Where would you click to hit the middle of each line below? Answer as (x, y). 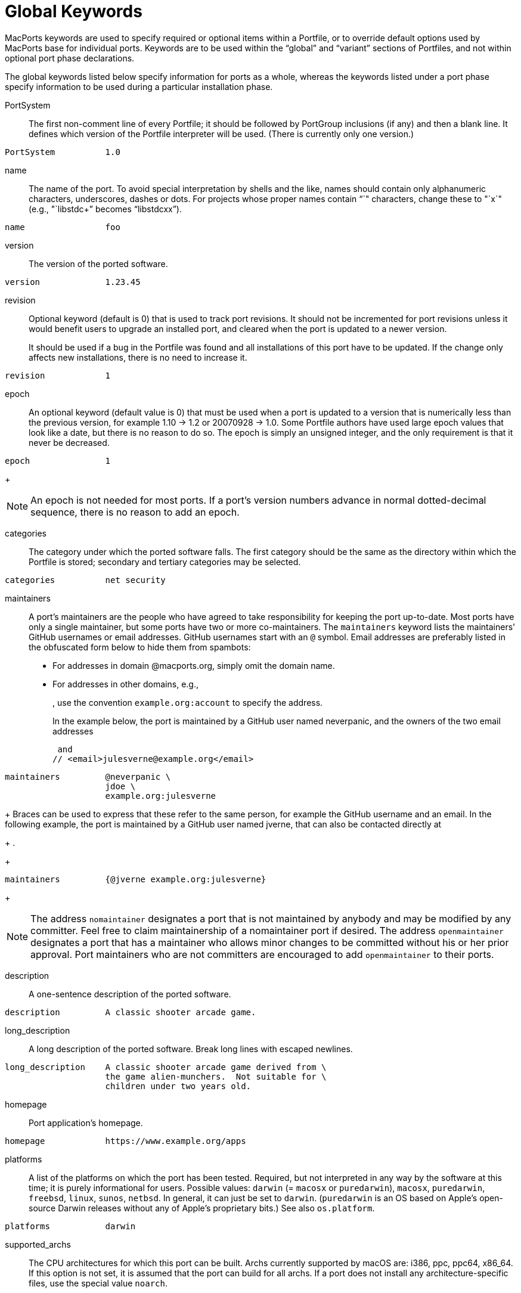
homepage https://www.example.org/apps (125, 1141)
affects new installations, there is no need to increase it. (138, 357)
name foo (63, 227)
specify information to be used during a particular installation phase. (139, 86)
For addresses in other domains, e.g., (125, 684)
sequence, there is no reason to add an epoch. (135, 512)
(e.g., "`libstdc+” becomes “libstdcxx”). (105, 209)
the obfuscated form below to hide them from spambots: (140, 647)
